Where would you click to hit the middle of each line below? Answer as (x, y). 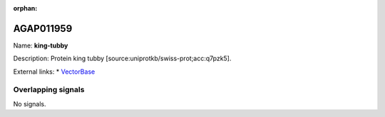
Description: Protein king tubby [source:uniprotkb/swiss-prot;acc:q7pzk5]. (122, 58)
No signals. (30, 104)
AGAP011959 (43, 28)
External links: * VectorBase (54, 72)
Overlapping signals (49, 90)
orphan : (25, 8)
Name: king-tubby (41, 45)
